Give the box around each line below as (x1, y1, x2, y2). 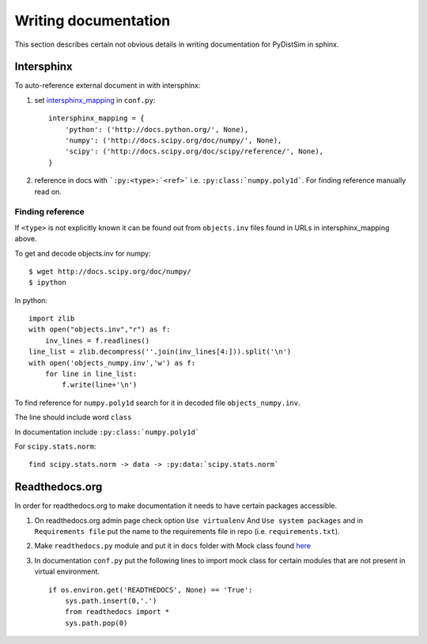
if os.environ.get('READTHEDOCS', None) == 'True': (48, 585, 253, 594)
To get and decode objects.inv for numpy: (14, 248, 152, 258)
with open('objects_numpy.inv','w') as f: (28, 358, 196, 367)
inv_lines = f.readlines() (44, 336, 150, 345)
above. (14, 234, 37, 244)
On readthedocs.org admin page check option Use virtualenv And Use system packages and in (34, 515, 364, 525)
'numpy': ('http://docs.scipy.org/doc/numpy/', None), (64, 136, 282, 146)
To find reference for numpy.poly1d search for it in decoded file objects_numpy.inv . (14, 398, 300, 407)
